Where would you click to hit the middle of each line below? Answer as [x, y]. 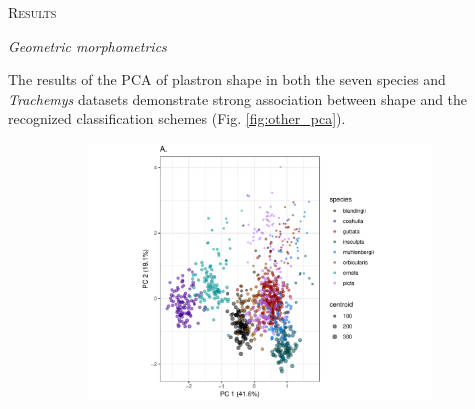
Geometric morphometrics [87, 45]
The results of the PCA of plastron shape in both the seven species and [227, 79]
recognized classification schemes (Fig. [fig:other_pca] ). [177, 118]
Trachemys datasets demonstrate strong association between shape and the [238, 98]
